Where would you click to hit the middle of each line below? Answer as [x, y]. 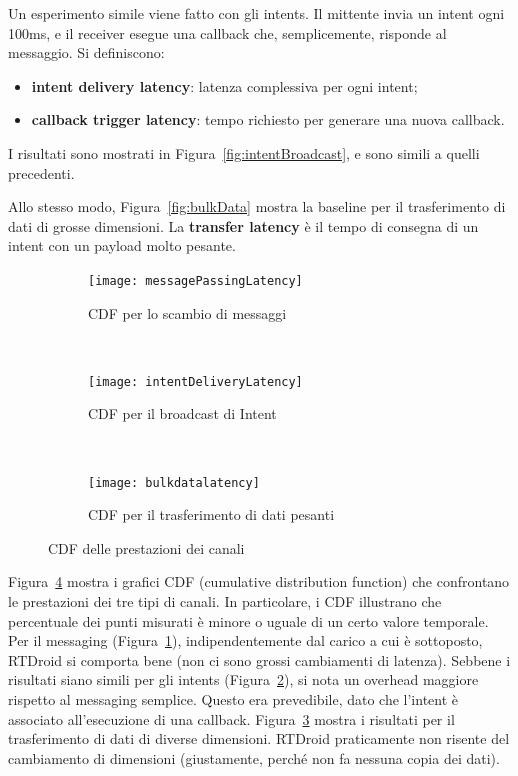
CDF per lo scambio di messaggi [187, 312]
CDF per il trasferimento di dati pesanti [211, 514]
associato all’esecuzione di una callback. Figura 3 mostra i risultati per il [231, 718]
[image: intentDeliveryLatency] [195, 381]
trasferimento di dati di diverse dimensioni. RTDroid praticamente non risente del [259, 738]
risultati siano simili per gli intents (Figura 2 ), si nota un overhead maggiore [243, 679]
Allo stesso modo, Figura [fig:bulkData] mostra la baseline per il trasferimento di [257, 206]
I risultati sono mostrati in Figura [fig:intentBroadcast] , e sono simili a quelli [244, 152]
